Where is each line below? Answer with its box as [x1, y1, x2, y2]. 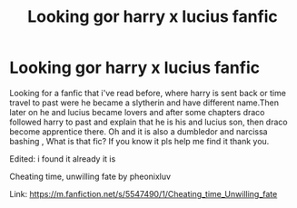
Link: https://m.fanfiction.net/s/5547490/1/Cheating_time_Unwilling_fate [9, 188, 278, 199]
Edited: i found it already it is [9, 153, 116, 164]
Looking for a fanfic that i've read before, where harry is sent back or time [9, 87, 286, 98]
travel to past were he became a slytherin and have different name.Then [9, 97, 280, 108]
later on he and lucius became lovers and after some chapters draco [9, 106, 265, 117]
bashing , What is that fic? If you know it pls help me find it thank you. [9, 135, 270, 146]
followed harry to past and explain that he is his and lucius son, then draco [9, 116, 288, 127]
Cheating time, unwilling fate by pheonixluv [9, 171, 171, 182]
